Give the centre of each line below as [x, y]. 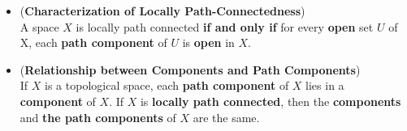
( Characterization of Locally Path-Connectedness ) [162, 11]
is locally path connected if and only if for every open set [225, 26]
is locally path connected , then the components [271, 101]
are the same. [226, 117]
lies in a [325, 85]
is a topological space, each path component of [167, 85]
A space [39, 26]
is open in [208, 42]
